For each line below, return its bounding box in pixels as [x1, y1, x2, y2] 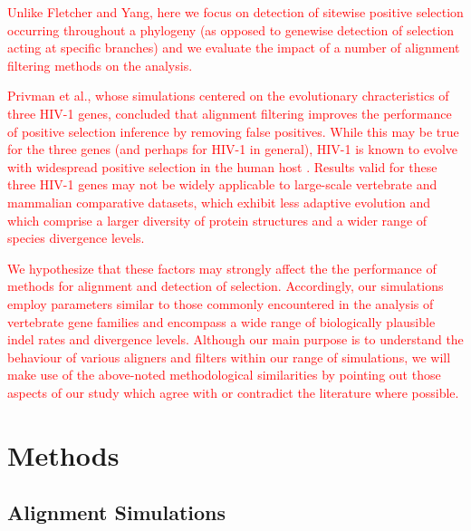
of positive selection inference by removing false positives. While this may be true [7, 121, 459, 140]
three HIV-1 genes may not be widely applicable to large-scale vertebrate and [7, 175, 437, 194]
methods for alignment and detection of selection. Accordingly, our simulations [7, 276, 444, 295]
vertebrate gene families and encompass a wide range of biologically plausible [7, 312, 436, 331]
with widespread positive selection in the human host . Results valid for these [7, 157, 437, 176]
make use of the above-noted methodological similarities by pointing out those [7, 365, 441, 384]
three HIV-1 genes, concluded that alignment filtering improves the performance [7, 103, 452, 122]
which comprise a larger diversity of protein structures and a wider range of [7, 210, 428, 229]
